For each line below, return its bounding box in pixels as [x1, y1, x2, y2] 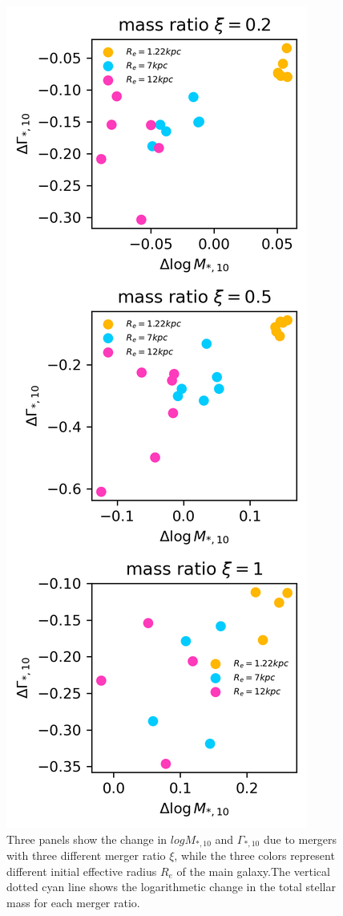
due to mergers [263, 830, 337, 847]
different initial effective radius [6, 862, 157, 879]
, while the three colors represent [174, 847, 335, 864]
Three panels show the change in [6, 830, 167, 847]
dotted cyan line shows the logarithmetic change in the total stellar [6, 878, 336, 895]
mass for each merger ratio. [6, 894, 140, 910]
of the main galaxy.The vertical [176, 862, 330, 879]
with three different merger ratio [6, 847, 166, 864]
